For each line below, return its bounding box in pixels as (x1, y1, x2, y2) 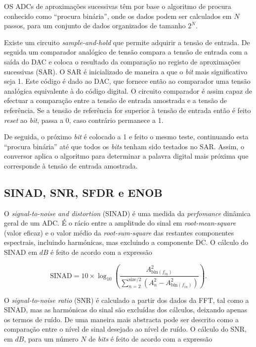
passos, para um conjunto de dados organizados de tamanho (4, 20, 186, 31)
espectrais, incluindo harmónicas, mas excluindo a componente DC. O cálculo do (4, 237, 249, 247)
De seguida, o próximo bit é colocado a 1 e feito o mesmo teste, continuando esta (4, 131, 249, 142)
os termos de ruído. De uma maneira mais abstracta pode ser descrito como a (4, 314, 239, 324)
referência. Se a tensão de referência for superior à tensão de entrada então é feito (4, 105, 251, 115)
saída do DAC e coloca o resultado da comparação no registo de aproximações (4, 56, 241, 66)
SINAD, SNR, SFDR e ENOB (4, 184, 163, 200)
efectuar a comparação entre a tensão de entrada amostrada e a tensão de (4, 95, 227, 106)
